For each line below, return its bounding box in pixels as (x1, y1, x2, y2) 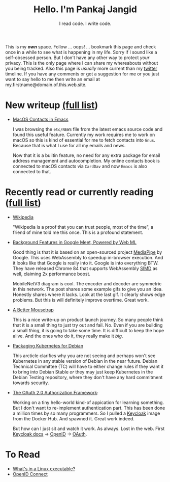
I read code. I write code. (59, 20, 112, 26)
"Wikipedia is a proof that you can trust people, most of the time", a (12, 224, 154, 230)
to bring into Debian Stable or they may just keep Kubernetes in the (12, 368, 153, 375)
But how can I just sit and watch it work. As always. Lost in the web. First (12, 425, 165, 432)
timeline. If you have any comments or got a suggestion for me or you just (5, 70, 160, 77)
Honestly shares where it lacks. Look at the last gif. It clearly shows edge (12, 291, 165, 298)
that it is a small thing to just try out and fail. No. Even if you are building (12, 322, 163, 328)
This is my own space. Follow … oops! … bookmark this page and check (5, 43, 156, 49)
